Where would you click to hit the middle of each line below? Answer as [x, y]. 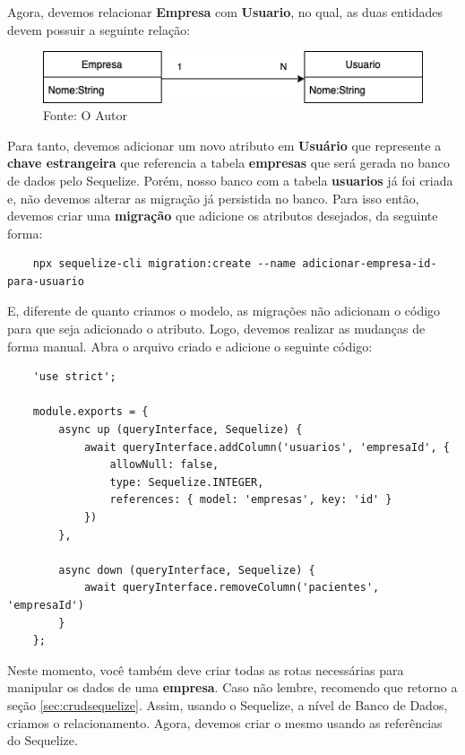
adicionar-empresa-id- [370, 264]
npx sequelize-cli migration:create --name [164, 264]
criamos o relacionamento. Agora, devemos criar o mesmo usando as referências [225, 722]
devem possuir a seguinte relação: [99, 29]
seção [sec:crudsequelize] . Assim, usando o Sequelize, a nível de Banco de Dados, [228, 704]
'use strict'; [74, 377]
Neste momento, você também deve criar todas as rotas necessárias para [206, 669]
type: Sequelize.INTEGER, [187, 482]
